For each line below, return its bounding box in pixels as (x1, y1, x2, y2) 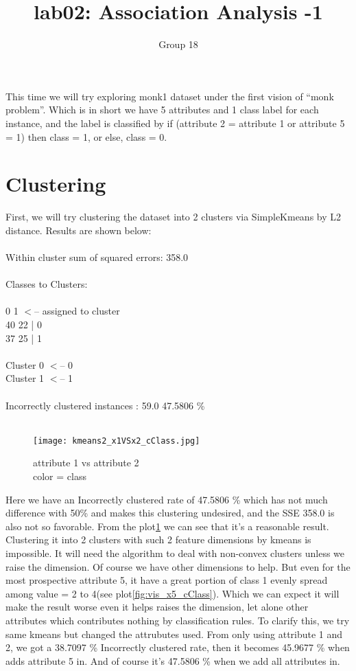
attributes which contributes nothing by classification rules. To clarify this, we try (5, 613, 350, 627)
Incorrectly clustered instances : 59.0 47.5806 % (5, 398, 205, 412)
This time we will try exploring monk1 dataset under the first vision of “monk (5, 89, 334, 103)
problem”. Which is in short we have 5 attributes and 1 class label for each (5, 102, 319, 117)
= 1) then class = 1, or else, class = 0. (5, 129, 167, 144)
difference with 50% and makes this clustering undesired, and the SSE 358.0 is (5, 505, 335, 520)
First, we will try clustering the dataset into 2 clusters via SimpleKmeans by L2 (5, 209, 342, 224)
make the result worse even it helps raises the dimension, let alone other (5, 600, 309, 614)
